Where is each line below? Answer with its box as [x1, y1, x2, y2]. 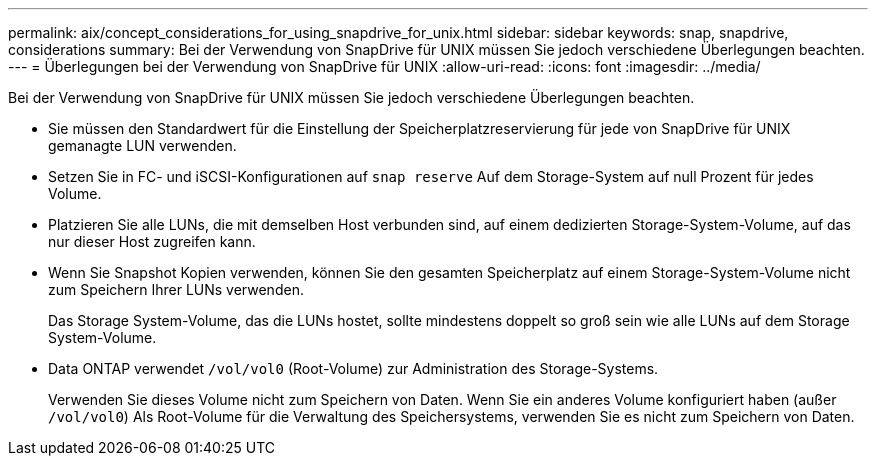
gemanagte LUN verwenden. [48, 137, 237, 154]
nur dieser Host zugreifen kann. [48, 233, 256, 250]
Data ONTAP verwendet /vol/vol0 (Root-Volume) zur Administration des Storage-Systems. [48, 360, 659, 377]
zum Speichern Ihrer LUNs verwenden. [48, 281, 304, 298]
